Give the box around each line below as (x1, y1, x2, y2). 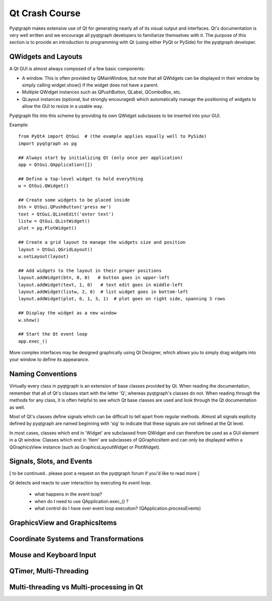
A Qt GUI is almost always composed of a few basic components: (9, 66, 146, 72)
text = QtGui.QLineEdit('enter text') (18, 211, 114, 217)
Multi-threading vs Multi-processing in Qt (9, 583, 144, 591)
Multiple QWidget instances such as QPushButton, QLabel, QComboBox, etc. (22, 89, 181, 95)
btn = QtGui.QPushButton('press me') (18, 204, 112, 210)
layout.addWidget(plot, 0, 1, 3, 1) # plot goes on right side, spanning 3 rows (18, 296, 226, 302)
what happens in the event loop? (34, 491, 103, 497)
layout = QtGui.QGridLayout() (18, 246, 93, 252)
